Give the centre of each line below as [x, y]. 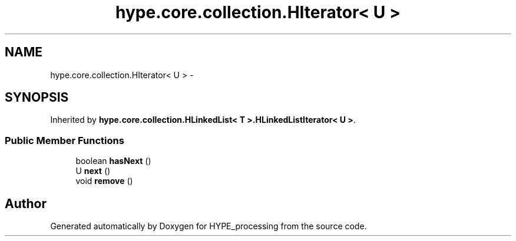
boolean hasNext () [113, 161]
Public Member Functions [64, 140]
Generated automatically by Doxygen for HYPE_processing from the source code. [209, 226]
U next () [93, 171]
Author [26, 203]
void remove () [104, 181]
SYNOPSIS [37, 98]
